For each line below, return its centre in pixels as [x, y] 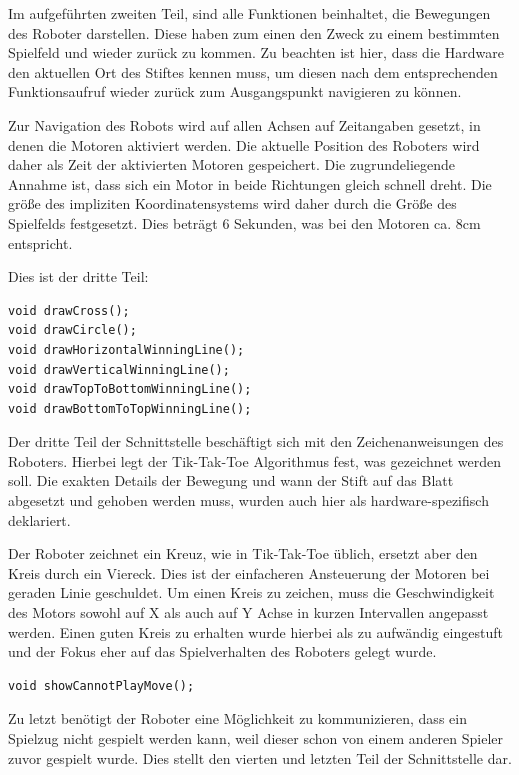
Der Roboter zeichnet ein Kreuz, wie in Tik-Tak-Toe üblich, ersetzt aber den [243, 553]
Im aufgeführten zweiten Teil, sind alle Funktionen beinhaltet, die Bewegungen [249, 13]
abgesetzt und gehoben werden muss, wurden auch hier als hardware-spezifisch [248, 500]
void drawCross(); [69, 310]
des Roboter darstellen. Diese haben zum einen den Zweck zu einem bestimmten [254, 32]
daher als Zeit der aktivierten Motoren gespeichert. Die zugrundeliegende [232, 164]
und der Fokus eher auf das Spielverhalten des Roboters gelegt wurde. [222, 651]
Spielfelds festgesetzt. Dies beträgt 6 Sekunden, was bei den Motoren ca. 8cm [244, 222]
